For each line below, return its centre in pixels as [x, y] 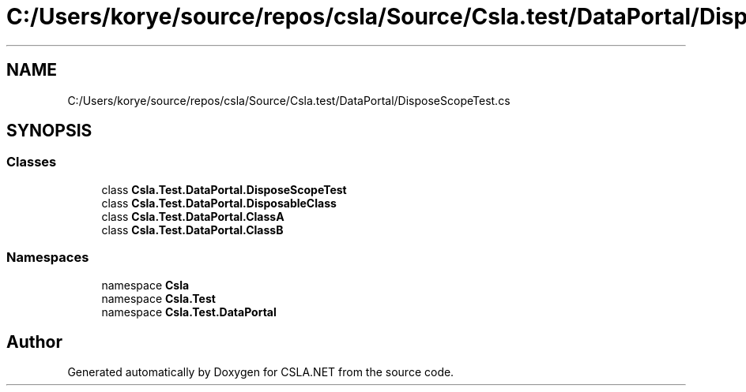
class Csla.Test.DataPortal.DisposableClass [219, 203]
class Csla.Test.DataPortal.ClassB [192, 230]
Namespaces [48, 258]
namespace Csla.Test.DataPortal [189, 312]
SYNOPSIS [49, 131]
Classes [32, 162]
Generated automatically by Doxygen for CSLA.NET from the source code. [261, 372]
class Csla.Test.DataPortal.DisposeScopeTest [224, 189]
